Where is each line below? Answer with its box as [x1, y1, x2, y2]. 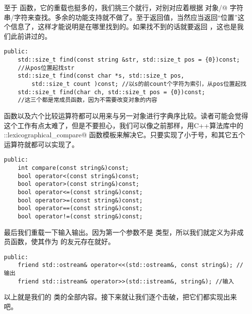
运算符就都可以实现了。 [4, 139, 79, 149]
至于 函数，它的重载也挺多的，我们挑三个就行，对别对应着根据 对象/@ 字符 [4, 2, 243, 12]
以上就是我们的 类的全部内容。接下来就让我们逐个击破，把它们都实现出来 [4, 292, 237, 302]
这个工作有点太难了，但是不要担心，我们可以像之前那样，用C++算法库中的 [4, 120, 243, 130]
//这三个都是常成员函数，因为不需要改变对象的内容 [17, 97, 157, 104]
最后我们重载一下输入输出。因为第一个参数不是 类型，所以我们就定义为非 [4, 227, 237, 237]
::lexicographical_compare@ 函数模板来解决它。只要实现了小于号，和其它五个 [4, 130, 245, 140]
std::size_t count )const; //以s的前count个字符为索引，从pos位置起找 [31, 81, 247, 87]
